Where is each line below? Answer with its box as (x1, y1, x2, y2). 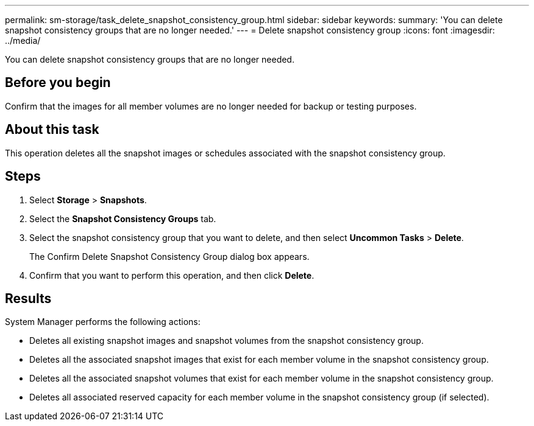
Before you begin (5, 75, 111, 91)
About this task (5, 122, 99, 138)
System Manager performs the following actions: (5, 316, 201, 327)
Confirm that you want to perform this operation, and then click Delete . (29, 270, 315, 281)
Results (5, 290, 52, 306)
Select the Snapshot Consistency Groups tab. (29, 213, 216, 224)
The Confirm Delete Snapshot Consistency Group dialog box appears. (29, 251, 310, 262)
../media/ (5, 35, 41, 46)
